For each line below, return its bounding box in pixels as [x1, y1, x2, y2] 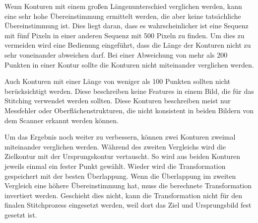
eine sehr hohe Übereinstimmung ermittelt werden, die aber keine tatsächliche [4, 10, 241, 21]
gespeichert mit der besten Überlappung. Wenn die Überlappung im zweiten [4, 170, 236, 181]
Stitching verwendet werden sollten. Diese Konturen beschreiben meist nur [4, 95, 231, 106]
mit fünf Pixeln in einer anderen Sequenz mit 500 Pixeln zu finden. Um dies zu [4, 30, 245, 40]
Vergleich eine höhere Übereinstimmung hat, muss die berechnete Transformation [4, 180, 252, 191]
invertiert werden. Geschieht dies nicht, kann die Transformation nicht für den [4, 190, 242, 200]
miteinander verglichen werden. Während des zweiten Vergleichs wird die [4, 141, 226, 151]
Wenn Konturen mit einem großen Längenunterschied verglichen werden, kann [4, 1, 242, 11]
